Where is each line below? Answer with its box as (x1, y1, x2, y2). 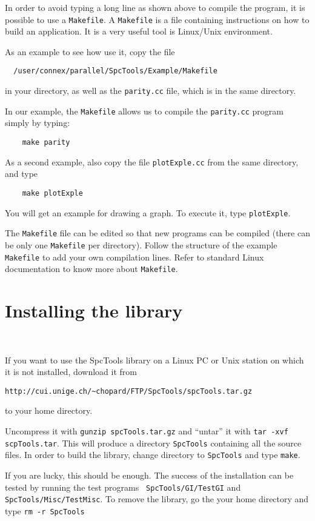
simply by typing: (5, 116, 70, 129)
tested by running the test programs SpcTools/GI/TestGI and (5, 480, 241, 493)
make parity (22, 138, 70, 147)
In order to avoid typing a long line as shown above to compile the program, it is (5, 1, 305, 13)
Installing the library (5, 298, 183, 323)
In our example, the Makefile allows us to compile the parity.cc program (5, 104, 283, 117)
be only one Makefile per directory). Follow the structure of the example (5, 238, 277, 251)
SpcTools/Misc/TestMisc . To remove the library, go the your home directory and (5, 493, 309, 505)
